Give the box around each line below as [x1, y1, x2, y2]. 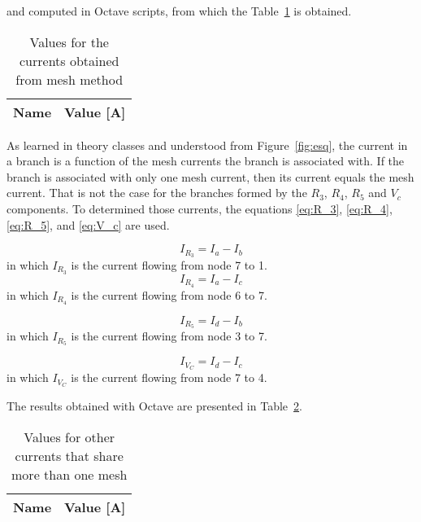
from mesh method [15, 69, 124, 89]
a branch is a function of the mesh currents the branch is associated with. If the [7, 152, 405, 169]
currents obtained [20, 50, 119, 70]
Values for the [29, 32, 109, 51]
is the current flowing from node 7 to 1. [71, 257, 267, 274]
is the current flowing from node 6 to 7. [71, 286, 267, 303]
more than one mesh [11, 464, 128, 484]
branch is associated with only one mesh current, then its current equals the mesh [7, 168, 414, 185]
